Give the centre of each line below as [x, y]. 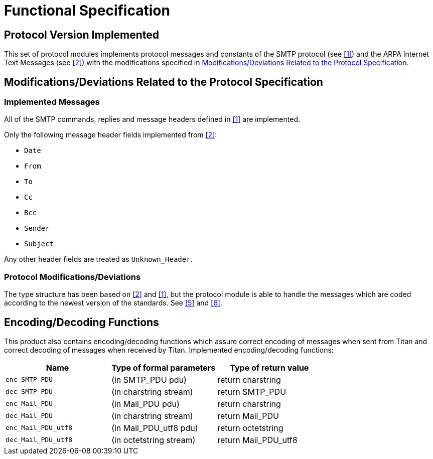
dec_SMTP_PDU [29, 392]
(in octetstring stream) [154, 440]
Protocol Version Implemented [82, 35]
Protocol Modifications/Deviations [73, 277]
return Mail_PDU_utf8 [257, 440]
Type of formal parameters [164, 367]
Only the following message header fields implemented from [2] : [111, 135]
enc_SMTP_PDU [29, 380]
